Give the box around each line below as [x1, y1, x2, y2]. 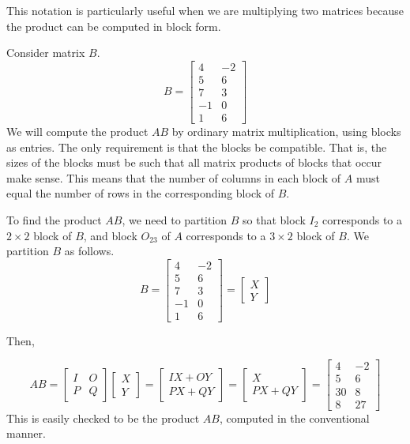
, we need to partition [122, 211, 228, 228]
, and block [83, 227, 137, 243]
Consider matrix [6, 44, 85, 61]
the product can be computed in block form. [6, 17, 221, 34]
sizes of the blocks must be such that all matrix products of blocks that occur [6, 154, 382, 171]
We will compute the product [6, 122, 149, 139]
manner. [6, 425, 46, 442]
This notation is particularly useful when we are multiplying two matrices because [6, 2, 404, 18]
